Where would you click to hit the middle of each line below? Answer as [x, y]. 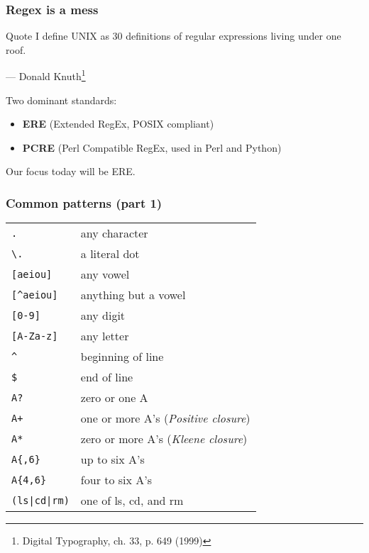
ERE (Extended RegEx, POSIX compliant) [118, 124]
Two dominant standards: [61, 100]
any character [114, 233]
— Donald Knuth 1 [46, 75]
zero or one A [114, 398]
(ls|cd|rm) [40, 500]
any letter [105, 336]
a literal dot [110, 254]
